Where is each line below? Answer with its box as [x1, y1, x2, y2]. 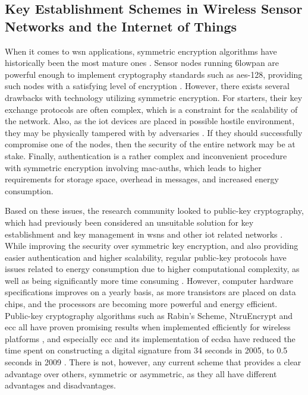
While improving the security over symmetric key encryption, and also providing [5, 239, 298, 252]
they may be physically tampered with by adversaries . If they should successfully [5, 126, 303, 138]
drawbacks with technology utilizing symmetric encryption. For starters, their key [5, 91, 303, 103]
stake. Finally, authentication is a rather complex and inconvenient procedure [5, 149, 287, 162]
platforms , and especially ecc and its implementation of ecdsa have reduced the [5, 332, 296, 345]
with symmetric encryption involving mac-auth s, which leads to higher [5, 161, 262, 173]
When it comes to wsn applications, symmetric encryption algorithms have [5, 45, 277, 57]
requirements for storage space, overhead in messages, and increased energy [5, 173, 279, 185]
